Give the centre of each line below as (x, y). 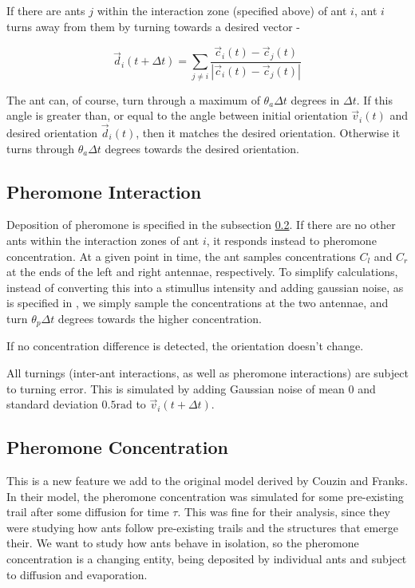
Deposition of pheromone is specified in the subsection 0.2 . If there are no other (201, 225)
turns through (40, 148)
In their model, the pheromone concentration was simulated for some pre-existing (205, 496)
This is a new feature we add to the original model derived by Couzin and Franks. (207, 481)
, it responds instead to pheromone (291, 241)
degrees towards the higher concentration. (160, 318)
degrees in (315, 99)
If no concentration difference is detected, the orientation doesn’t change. (185, 346)
